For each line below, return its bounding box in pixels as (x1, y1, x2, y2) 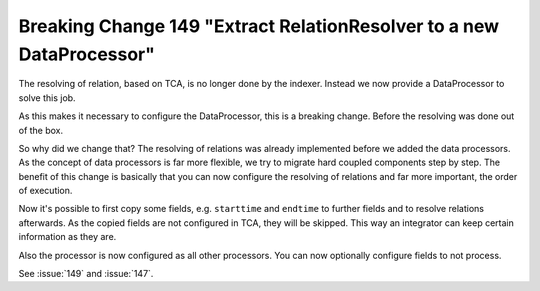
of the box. (18, 124, 64, 136)
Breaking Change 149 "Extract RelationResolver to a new (18, 15, 500, 37)
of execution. (18, 185, 73, 197)
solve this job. (18, 91, 76, 104)
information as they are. (18, 231, 117, 243)
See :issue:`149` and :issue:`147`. (18, 268, 154, 280)
